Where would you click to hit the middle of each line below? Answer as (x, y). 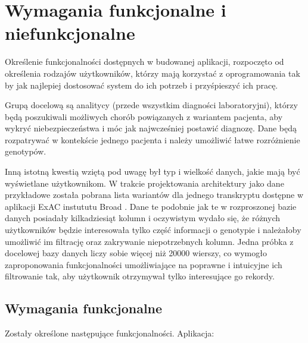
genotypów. (26, 151)
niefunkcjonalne (70, 33)
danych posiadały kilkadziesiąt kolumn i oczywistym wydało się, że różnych (143, 218)
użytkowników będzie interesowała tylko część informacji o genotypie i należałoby (153, 230)
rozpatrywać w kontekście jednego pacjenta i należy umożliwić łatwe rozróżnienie (153, 139)
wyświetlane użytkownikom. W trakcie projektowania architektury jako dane (144, 183)
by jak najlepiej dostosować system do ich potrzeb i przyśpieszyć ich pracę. (141, 85)
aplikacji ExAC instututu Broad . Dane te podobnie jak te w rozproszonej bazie (151, 206)
